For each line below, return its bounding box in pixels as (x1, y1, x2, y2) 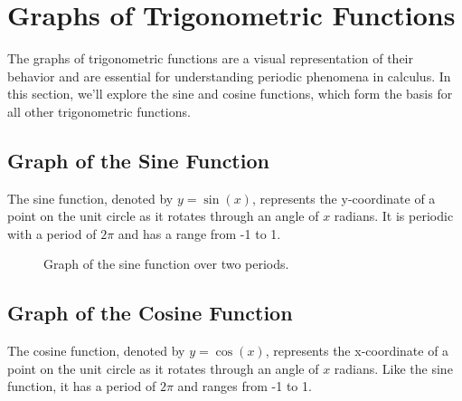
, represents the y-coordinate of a (251, 188, 436, 207)
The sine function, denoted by (7, 188, 174, 207)
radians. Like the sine (334, 358, 453, 377)
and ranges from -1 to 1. (177, 377, 312, 396)
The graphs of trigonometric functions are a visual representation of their (7, 49, 413, 68)
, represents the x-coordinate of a (265, 341, 449, 360)
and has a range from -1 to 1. (118, 224, 281, 243)
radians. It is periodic (334, 206, 454, 225)
